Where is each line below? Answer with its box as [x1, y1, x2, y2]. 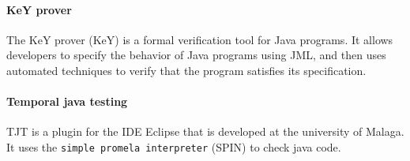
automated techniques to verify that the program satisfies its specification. [6, 62, 367, 78]
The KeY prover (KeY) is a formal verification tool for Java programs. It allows [6, 31, 393, 47]
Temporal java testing [6, 93, 128, 110]
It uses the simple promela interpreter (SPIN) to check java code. [6, 138, 341, 155]
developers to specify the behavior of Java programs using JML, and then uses [6, 47, 386, 63]
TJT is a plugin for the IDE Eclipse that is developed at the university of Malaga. [6, 123, 404, 140]
